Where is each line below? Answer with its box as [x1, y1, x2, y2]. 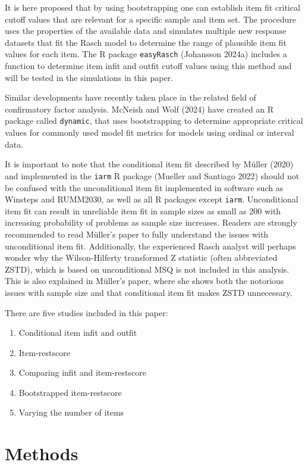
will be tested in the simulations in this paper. [5, 71, 174, 83]
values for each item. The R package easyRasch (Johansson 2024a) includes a [5, 48, 287, 60]
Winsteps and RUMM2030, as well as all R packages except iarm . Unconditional [5, 193, 298, 205]
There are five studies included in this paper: [5, 306, 168, 319]
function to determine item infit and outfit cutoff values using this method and [5, 60, 292, 72]
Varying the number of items [18, 406, 124, 419]
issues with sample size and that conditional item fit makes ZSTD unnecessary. [5, 286, 293, 298]
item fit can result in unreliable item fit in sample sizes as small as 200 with [5, 204, 281, 217]
